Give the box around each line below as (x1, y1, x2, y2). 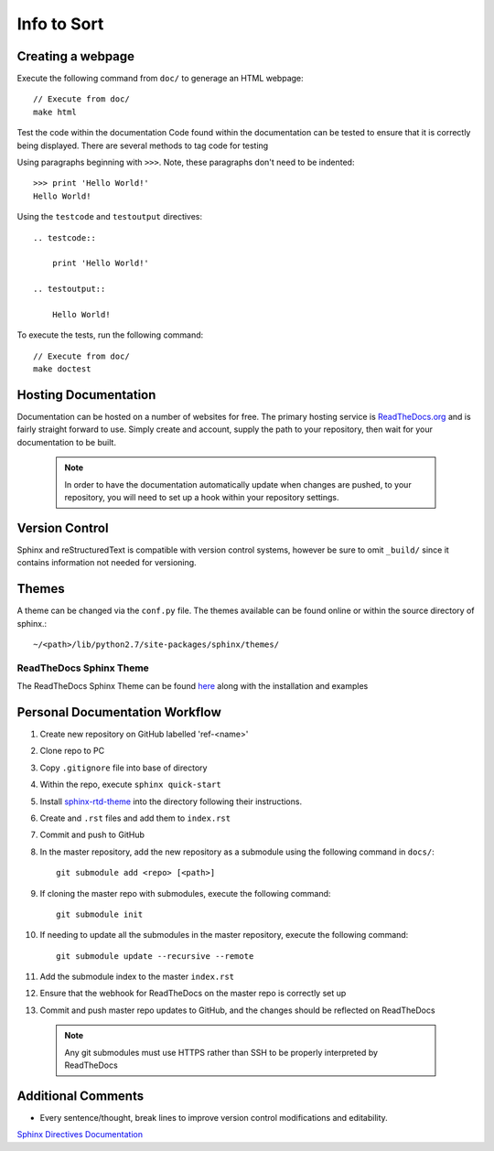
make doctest (33, 364, 91, 374)
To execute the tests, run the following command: (16, 329, 204, 340)
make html (33, 106, 77, 117)
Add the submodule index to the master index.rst (39, 971, 235, 983)
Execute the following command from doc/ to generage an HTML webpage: (16, 73, 304, 84)
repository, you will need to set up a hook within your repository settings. (64, 491, 339, 502)
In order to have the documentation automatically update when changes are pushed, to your (64, 479, 412, 489)
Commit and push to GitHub (39, 829, 145, 841)
